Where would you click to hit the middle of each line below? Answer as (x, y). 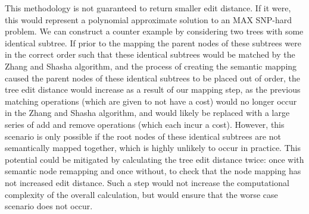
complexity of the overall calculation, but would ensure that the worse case (141, 194)
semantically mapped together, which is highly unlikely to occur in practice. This (153, 148)
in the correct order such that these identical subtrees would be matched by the (150, 54)
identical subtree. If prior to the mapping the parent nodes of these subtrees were (153, 43)
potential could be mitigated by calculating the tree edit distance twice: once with (154, 159)
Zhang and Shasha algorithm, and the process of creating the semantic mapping (151, 66)
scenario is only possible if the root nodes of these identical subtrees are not (143, 136)
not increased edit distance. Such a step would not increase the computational (147, 182)
